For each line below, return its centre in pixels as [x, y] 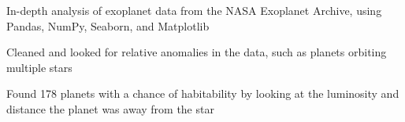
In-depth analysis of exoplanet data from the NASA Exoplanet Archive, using [194, 10]
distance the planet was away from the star [110, 108]
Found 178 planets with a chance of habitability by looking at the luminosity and [203, 93]
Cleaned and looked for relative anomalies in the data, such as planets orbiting [197, 52]
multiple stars [39, 67]
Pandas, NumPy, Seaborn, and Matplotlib [108, 25]
